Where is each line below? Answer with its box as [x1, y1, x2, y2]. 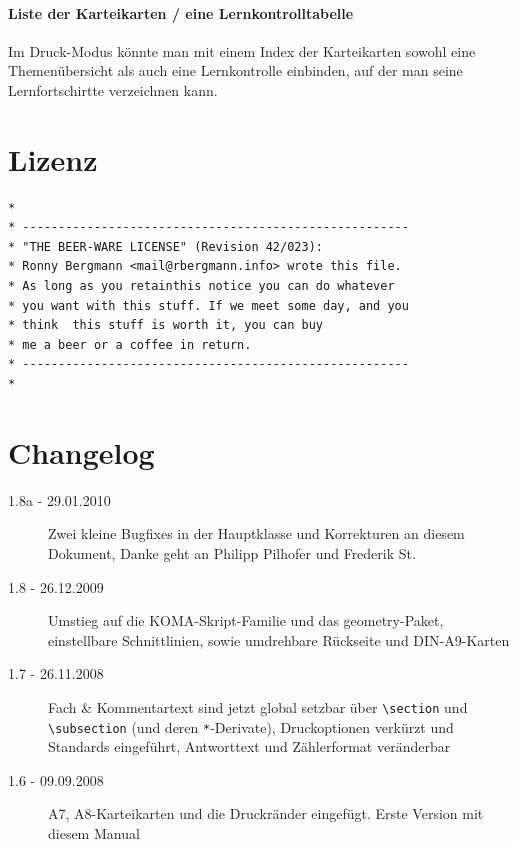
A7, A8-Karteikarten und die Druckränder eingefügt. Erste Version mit [48, 803, 484, 824]
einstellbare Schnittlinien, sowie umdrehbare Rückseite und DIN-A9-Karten [48, 629, 510, 650]
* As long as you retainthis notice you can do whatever [8, 279, 395, 294]
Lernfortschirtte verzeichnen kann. [8, 79, 218, 100]
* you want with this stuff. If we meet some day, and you [8, 298, 409, 313]
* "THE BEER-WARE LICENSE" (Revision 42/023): [8, 239, 323, 254]
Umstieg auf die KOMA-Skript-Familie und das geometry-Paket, [48, 610, 444, 631]
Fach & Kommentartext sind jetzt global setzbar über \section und [48, 696, 468, 717]
